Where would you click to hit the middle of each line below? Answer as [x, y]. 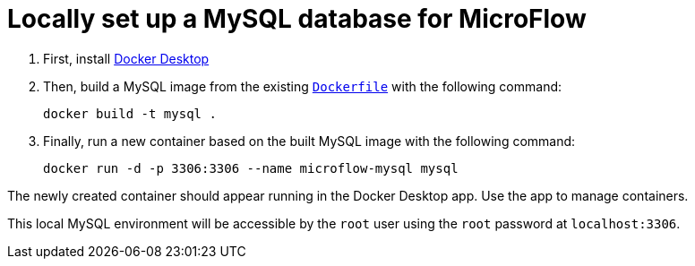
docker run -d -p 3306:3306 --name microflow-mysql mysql [251, 168]
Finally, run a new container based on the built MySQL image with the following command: [309, 141]
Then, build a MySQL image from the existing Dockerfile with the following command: [303, 86]
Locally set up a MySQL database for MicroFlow [297, 19]
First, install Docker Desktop [126, 58]
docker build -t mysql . [130, 113]
